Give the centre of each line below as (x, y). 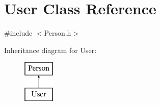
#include (18, 33)
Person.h (58, 33)
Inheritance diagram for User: (50, 50)
